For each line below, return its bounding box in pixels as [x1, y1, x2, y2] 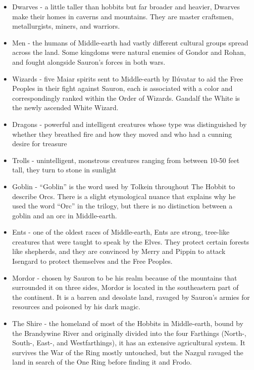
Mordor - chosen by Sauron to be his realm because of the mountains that [12, 272, 237, 283]
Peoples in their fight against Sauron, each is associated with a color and [12, 83, 233, 93]
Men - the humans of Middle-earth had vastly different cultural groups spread [12, 37, 249, 47]
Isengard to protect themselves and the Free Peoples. [12, 256, 173, 266]
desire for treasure [12, 138, 67, 149]
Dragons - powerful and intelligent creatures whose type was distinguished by [12, 119, 247, 129]
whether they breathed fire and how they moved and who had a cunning [12, 128, 232, 139]
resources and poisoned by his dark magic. [12, 301, 141, 312]
